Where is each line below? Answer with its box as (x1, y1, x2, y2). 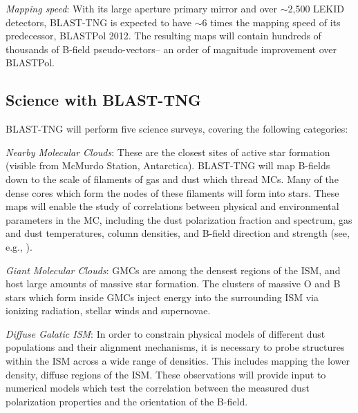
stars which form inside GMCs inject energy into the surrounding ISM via (6, 289, 319, 304)
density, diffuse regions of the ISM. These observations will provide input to (6, 367, 326, 381)
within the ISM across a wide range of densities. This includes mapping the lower (6, 354, 350, 368)
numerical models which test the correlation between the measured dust (6, 381, 310, 395)
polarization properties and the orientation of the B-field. (6, 394, 248, 408)
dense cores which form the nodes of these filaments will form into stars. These (6, 185, 339, 200)
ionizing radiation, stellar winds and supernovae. (6, 303, 211, 318)
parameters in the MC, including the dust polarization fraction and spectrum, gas (6, 212, 352, 227)
